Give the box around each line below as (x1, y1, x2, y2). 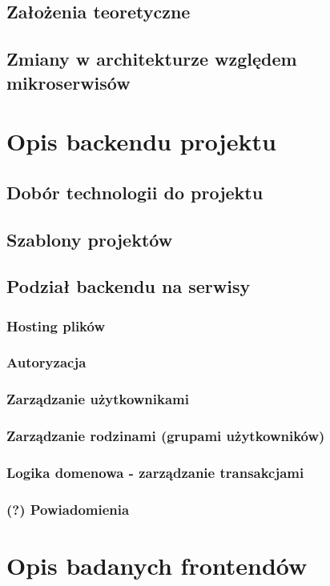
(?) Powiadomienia (6, 499, 130, 519)
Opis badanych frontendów (6, 548, 308, 581)
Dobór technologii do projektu (6, 179, 264, 204)
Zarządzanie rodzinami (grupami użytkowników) (6, 426, 325, 446)
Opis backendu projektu (6, 125, 276, 158)
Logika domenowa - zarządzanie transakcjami (6, 462, 304, 482)
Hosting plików (6, 315, 105, 335)
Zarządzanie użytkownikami (6, 389, 189, 409)
